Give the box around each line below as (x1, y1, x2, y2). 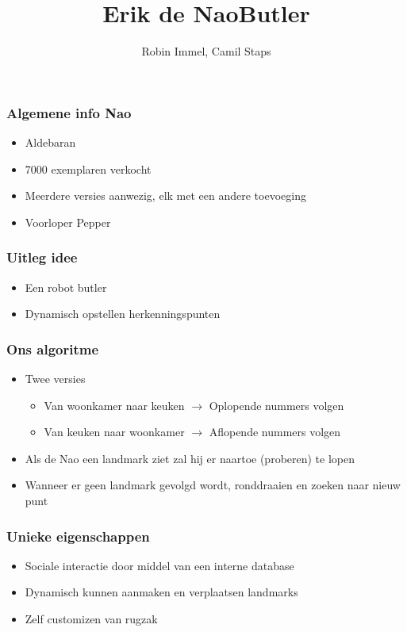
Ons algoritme (6, 339, 99, 358)
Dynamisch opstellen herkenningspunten (25, 305, 221, 322)
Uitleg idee (6, 247, 78, 267)
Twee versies (25, 370, 86, 387)
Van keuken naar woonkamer (44, 423, 185, 440)
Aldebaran (25, 134, 76, 151)
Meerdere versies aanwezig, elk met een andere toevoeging (25, 187, 306, 204)
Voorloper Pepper (25, 213, 111, 230)
